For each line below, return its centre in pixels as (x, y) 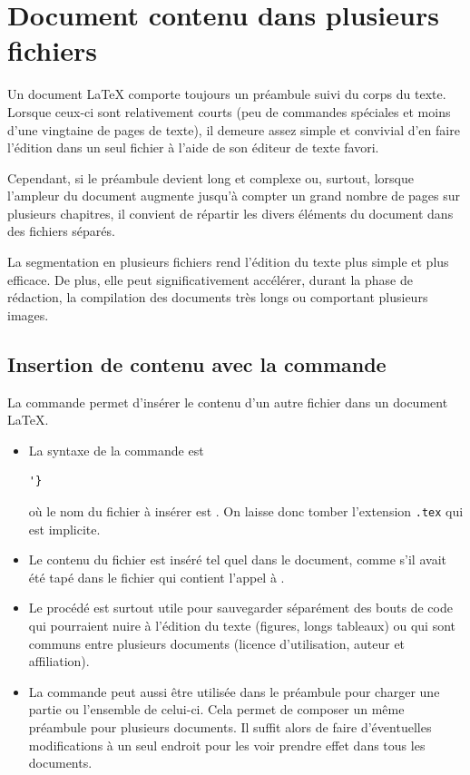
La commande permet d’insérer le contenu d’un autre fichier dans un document (228, 402)
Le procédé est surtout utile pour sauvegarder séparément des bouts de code (240, 608)
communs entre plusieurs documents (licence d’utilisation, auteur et (217, 643)
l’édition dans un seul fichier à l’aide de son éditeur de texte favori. (193, 147)
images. (28, 314)
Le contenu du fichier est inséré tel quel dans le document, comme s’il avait (237, 559)
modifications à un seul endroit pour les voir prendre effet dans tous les (227, 745)
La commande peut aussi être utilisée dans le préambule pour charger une (234, 691)
